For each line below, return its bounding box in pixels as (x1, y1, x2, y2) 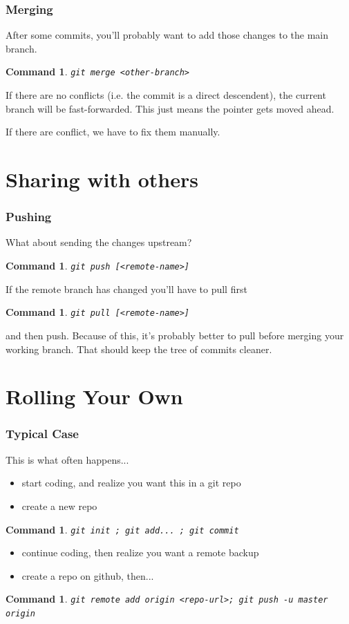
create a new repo (21, 498, 97, 513)
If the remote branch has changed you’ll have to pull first (6, 281, 247, 296)
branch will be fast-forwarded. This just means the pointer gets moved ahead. (6, 101, 334, 115)
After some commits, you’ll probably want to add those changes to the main (6, 28, 329, 42)
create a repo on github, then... (21, 568, 154, 583)
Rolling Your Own (6, 382, 183, 410)
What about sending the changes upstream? (6, 235, 192, 249)
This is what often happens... (6, 452, 129, 466)
